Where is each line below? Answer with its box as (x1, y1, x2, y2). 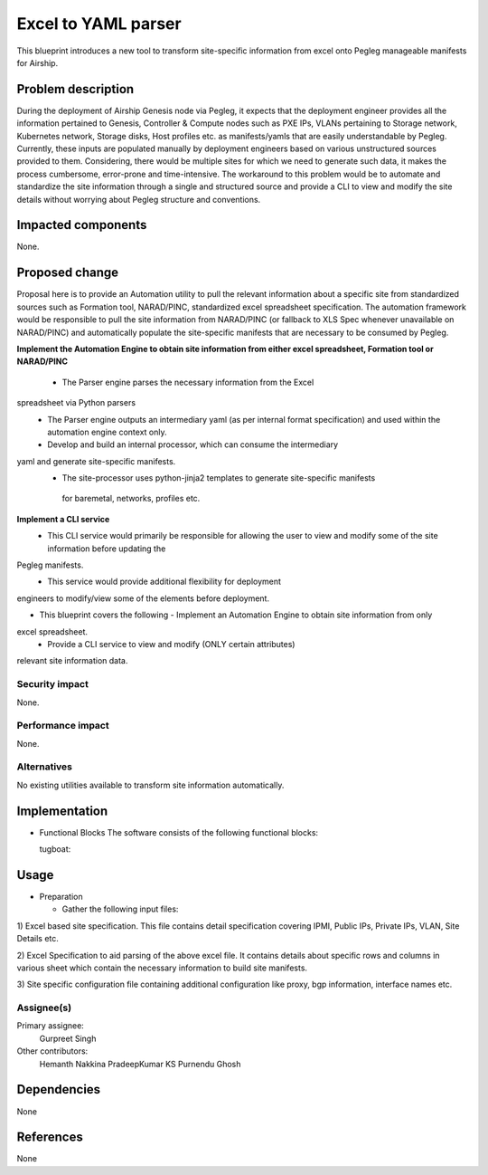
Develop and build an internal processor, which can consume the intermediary (47, 439, 339, 450)
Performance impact (16, 720, 109, 732)
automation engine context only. (47, 426, 167, 437)
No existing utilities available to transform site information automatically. (16, 779, 285, 790)
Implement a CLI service (16, 513, 110, 524)
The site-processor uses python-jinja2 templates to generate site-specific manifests (61, 473, 376, 483)
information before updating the (47, 543, 166, 554)
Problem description (16, 81, 135, 97)
